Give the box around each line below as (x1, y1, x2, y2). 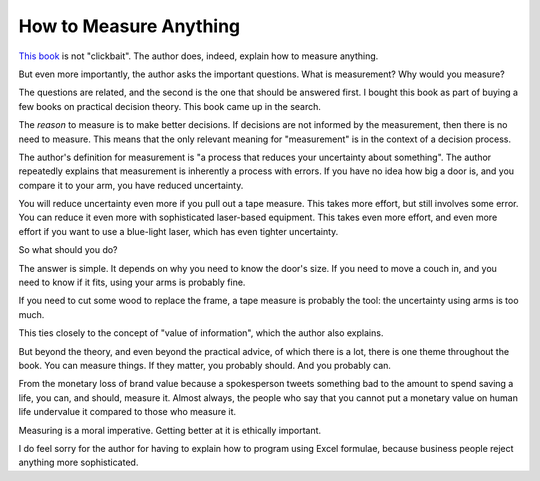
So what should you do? (18, 244, 118, 256)
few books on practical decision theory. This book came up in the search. (18, 100, 322, 112)
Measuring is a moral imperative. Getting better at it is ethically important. (18, 424, 322, 436)
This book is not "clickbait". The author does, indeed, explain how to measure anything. (18, 50, 379, 62)
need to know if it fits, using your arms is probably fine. (18, 276, 246, 289)
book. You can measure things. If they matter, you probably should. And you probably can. (18, 359, 392, 371)
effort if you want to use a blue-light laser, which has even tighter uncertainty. (18, 225, 339, 237)
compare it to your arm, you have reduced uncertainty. (18, 179, 244, 191)
